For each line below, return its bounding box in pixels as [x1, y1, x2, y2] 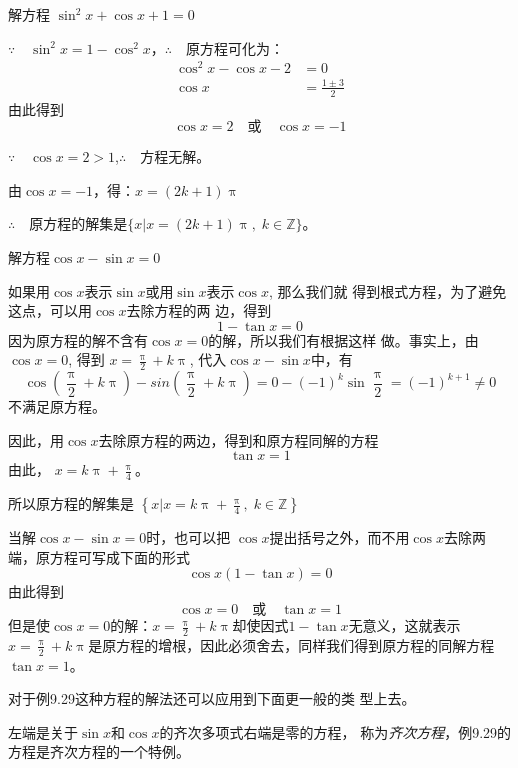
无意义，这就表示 [348, 615, 461, 636]
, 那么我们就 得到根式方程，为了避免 [268, 280, 507, 301]
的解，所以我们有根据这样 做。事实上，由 [208, 329, 479, 350]
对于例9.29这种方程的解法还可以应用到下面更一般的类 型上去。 [8, 688, 416, 709]
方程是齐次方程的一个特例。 [8, 741, 190, 762]
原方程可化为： [186, 37, 285, 58]
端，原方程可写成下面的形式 [8, 546, 190, 567]
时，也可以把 [146, 527, 231, 548]
